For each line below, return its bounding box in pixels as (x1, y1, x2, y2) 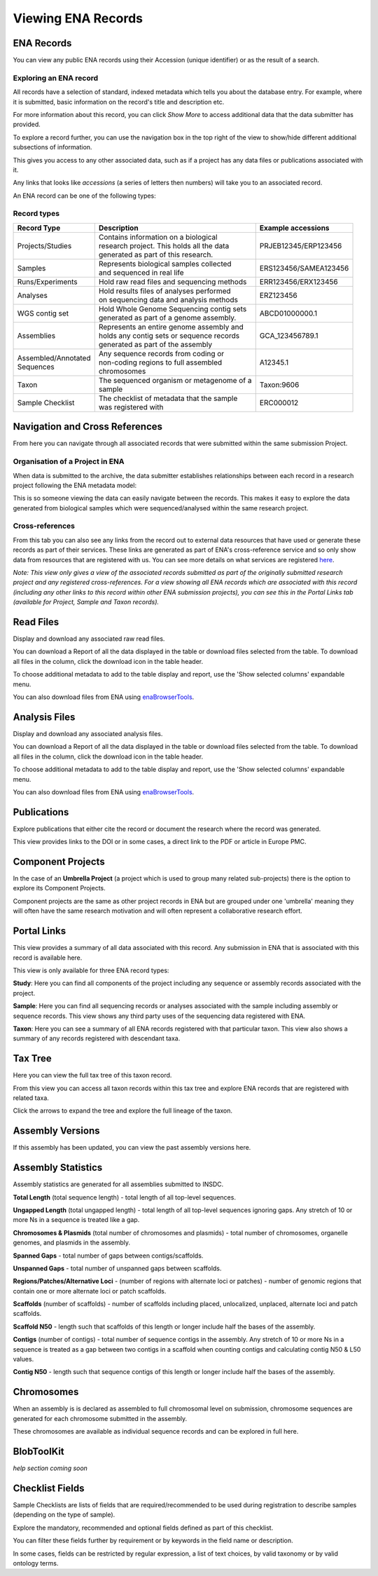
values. (13, 1355, 34, 1364)
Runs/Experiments (17, 277, 78, 287)
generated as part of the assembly (98, 339, 213, 349)
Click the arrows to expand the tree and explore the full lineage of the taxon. (13, 1106, 233, 1115)
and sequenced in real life (98, 267, 184, 277)
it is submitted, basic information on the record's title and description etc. (13, 97, 225, 106)
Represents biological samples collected (98, 259, 232, 269)
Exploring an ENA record (13, 73, 99, 83)
